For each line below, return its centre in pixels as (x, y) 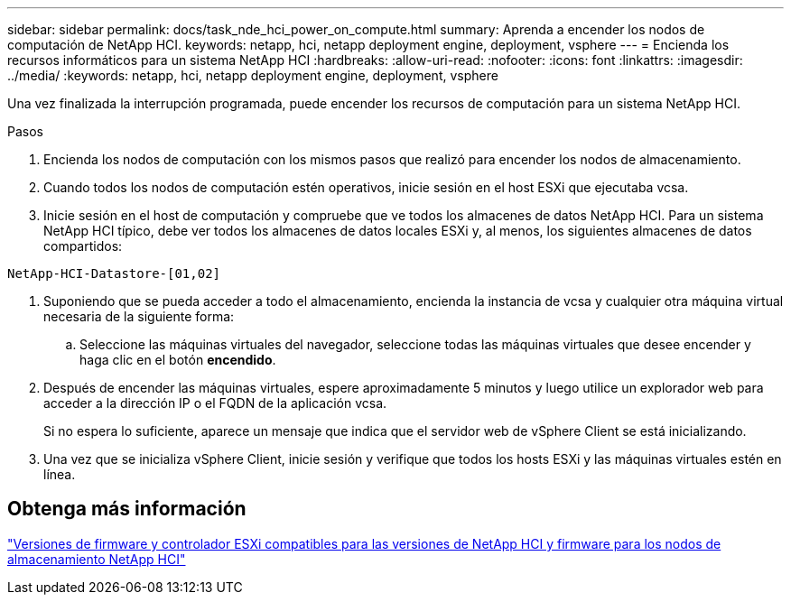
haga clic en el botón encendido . (178, 360)
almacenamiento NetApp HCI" (97, 559)
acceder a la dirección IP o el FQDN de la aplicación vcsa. (215, 403)
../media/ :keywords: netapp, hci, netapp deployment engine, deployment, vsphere (253, 75)
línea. (60, 474)
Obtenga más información (127, 509)
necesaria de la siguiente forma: (139, 316)
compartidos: (83, 246)
